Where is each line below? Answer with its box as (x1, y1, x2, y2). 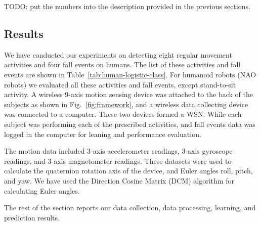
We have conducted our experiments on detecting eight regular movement (4, 49, 232, 60)
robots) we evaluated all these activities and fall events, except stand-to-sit (4, 79, 236, 89)
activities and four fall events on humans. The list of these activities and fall (4, 59, 241, 70)
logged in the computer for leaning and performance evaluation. (4, 128, 201, 139)
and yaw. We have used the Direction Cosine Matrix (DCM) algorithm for (4, 175, 234, 186)
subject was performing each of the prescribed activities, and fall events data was (4, 118, 255, 129)
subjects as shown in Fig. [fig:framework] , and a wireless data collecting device (4, 99, 248, 109)
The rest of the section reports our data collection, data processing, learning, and (4, 202, 256, 213)
